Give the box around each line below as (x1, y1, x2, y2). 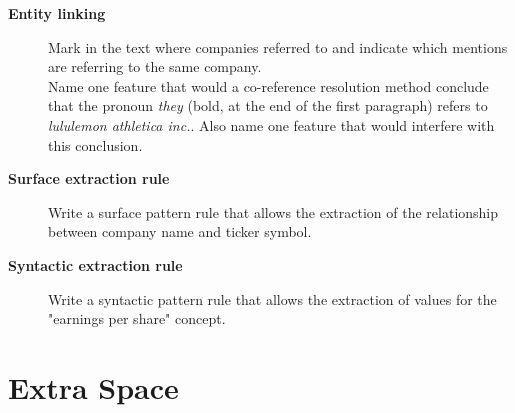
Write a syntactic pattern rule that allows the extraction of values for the (48, 288, 497, 309)
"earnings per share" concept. (48, 308, 226, 329)
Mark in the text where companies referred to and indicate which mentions (48, 36, 508, 57)
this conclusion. (48, 134, 143, 155)
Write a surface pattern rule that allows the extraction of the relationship (48, 201, 499, 222)
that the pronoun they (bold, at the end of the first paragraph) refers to (48, 95, 488, 116)
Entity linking (8, 3, 106, 23)
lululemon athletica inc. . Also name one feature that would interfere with (48, 114, 495, 135)
